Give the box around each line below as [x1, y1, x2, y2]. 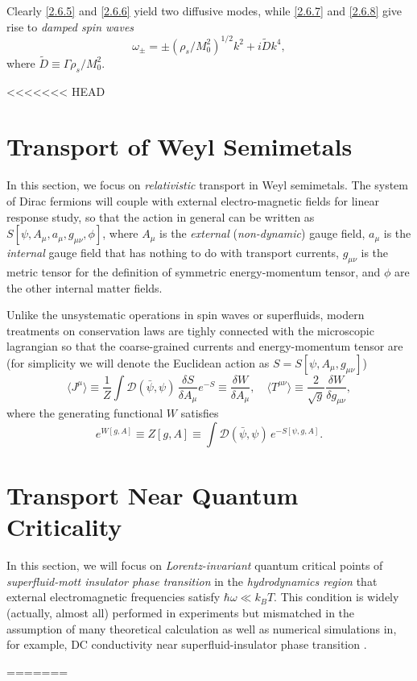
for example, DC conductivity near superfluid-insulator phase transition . [6, 636, 367, 653]
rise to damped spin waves [6, 18, 134, 35]
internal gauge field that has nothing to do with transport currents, [6, 244, 339, 261]
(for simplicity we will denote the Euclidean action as [6, 354, 270, 371]
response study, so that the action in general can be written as [6, 208, 315, 225]
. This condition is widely [274, 588, 399, 605]
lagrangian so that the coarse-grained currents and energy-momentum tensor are [6, 338, 403, 355]
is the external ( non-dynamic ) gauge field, [159, 225, 365, 242]
